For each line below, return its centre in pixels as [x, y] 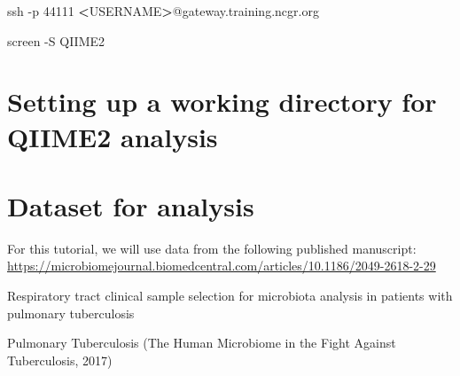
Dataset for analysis [131, 205]
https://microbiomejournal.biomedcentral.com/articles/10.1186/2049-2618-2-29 [222, 266]
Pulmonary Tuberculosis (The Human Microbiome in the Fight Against [202, 343]
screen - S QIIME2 [56, 40]
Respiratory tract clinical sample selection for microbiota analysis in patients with [230, 296]
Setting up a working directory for [222, 102]
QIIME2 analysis [113, 136]
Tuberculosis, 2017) [60, 360]
